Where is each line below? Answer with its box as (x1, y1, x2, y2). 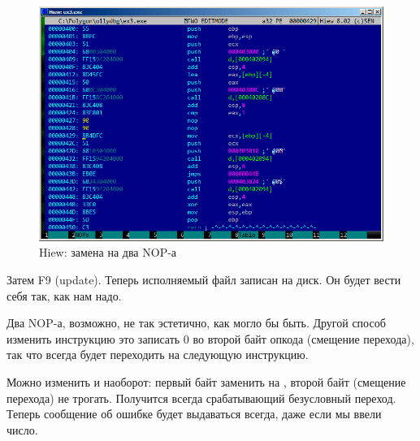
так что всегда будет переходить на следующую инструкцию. (6, 346, 309, 363)
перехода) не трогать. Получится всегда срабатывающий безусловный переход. (6, 389, 396, 406)
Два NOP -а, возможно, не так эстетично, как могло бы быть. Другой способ (6, 314, 386, 331)
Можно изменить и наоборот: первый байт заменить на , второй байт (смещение (6, 373, 406, 390)
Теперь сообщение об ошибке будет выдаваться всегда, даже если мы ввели (6, 405, 382, 422)
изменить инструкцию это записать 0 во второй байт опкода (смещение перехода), (6, 330, 414, 347)
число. (6, 421, 38, 438)
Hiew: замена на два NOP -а (39, 244, 177, 261)
